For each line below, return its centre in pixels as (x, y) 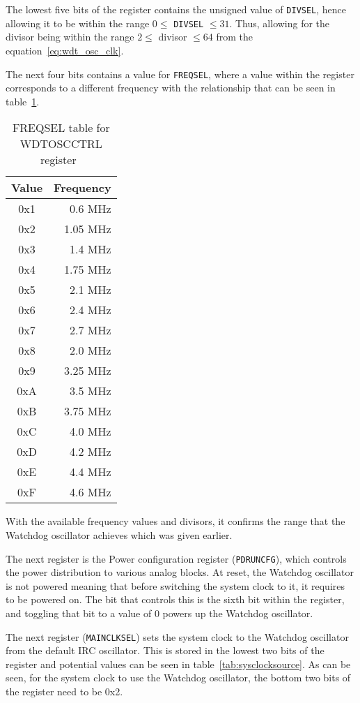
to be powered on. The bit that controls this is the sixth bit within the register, (175, 599)
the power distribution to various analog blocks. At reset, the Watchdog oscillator (180, 572)
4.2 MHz (91, 452)
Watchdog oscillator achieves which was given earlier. (119, 534)
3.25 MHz (88, 371)
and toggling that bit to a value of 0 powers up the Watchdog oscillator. (159, 613)
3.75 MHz (88, 411)
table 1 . (23, 101)
